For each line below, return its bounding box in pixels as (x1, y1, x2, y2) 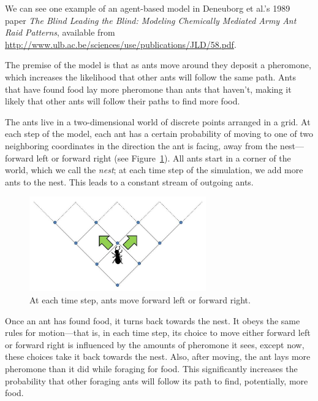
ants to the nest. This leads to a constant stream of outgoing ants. (5, 175, 254, 188)
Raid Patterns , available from (5, 26, 115, 39)
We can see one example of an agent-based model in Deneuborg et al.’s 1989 (5, 2, 290, 14)
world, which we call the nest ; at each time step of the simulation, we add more (5, 163, 303, 176)
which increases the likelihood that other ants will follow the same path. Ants (5, 70, 296, 83)
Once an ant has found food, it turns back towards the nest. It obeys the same (5, 314, 300, 327)
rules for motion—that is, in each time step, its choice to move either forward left (5, 326, 311, 339)
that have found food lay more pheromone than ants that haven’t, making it (5, 82, 292, 95)
